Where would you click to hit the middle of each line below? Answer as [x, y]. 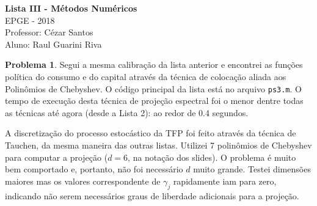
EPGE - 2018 [30, 20]
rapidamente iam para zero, [225, 181]
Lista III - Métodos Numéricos [71, 8]
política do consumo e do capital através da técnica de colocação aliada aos [146, 76]
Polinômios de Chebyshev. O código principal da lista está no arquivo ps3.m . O [153, 88]
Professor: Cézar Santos [49, 32]
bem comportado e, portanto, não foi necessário [94, 169]
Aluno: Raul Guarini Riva [53, 44]
